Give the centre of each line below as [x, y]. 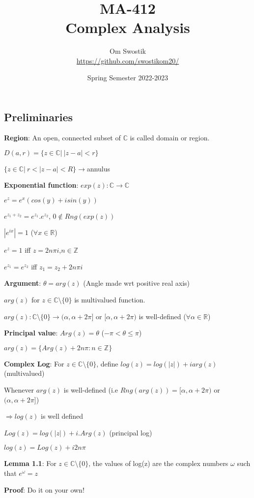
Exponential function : [41, 185]
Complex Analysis [128, 27]
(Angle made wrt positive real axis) [137, 283]
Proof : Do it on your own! [44, 489]
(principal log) [131, 432]
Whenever [19, 390]
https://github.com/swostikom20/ [128, 60]
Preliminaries [39, 117]
